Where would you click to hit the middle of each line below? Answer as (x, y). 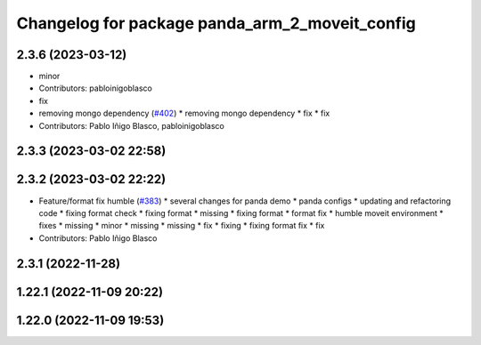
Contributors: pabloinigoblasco (96, 88)
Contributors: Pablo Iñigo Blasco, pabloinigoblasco (131, 125)
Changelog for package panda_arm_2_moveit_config (216, 23)
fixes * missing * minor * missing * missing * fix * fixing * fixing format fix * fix (182, 226)
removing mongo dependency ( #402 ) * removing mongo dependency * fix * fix (184, 113)
